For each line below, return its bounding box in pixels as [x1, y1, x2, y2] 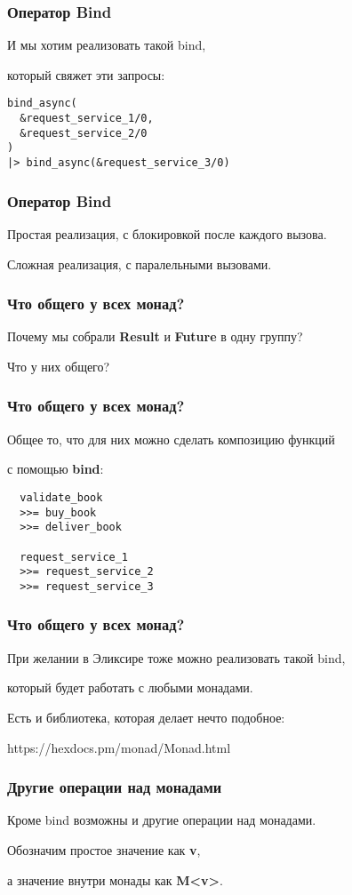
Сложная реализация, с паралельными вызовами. [7, 254, 272, 273]
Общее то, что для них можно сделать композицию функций [7, 429, 335, 448]
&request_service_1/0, [20, 112, 154, 125]
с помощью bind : [7, 459, 104, 478]
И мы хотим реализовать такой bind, [7, 36, 206, 54]
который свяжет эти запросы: [7, 65, 165, 84]
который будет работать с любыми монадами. [7, 678, 253, 697]
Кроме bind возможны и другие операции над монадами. [7, 811, 316, 829]
